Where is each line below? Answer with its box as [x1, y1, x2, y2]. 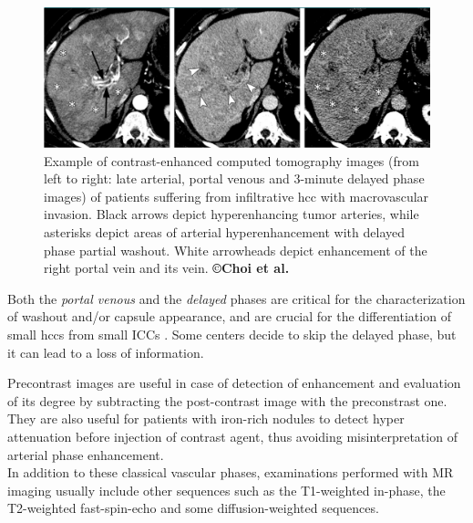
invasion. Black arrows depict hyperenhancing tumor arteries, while [44, 204, 419, 224]
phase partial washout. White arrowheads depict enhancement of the [44, 240, 427, 259]
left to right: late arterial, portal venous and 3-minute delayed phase [44, 169, 425, 188]
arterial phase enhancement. [7, 445, 164, 464]
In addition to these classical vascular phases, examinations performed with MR [7, 463, 454, 482]
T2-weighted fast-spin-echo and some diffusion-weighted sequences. [7, 498, 379, 518]
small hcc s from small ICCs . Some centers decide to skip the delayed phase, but [7, 324, 457, 343]
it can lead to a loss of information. [7, 342, 204, 361]
